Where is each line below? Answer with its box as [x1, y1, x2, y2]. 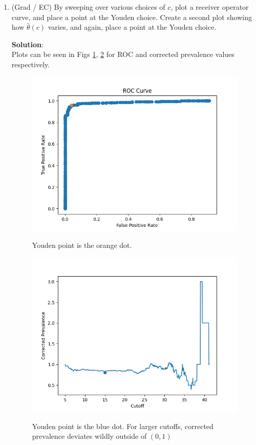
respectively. [11, 59, 50, 69]
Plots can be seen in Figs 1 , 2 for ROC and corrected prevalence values [11, 49, 234, 60]
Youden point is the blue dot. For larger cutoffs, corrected [32, 420, 214, 431]
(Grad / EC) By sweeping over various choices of [11, 2, 165, 12]
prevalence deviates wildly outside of [32, 431, 147, 441]
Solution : [11, 38, 44, 49]
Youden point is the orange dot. [32, 240, 132, 250]
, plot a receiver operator [170, 2, 249, 12]
